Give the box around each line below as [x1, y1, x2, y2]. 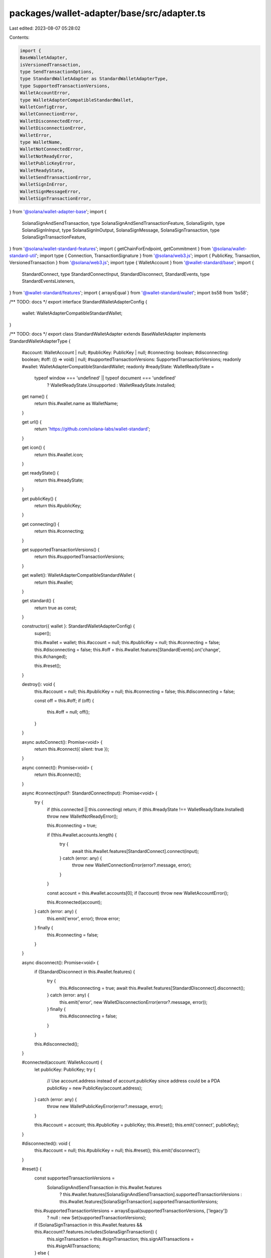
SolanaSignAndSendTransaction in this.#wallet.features [47, 1184, 162, 1190]
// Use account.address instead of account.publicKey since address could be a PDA [47, 1078, 220, 1084]
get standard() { [22, 598, 55, 604]
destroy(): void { [22, 681, 55, 687]
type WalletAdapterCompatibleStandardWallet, [20, 97, 134, 103]
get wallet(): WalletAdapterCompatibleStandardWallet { [22, 572, 135, 578]
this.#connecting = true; [47, 823, 97, 829]
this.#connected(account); [47, 899, 102, 905]
